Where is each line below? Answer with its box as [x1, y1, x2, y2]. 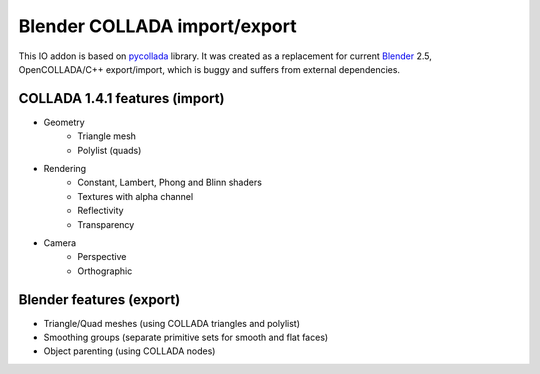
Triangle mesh [77, 130, 137, 142]
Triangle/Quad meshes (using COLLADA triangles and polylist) [43, 317, 300, 329]
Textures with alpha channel [77, 190, 194, 202]
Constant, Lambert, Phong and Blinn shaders [77, 176, 262, 189]
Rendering [43, 163, 87, 175]
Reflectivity [77, 205, 124, 217]
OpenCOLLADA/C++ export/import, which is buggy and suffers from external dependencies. [18, 63, 400, 75]
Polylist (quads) [77, 144, 142, 156]
